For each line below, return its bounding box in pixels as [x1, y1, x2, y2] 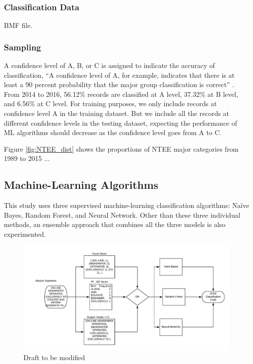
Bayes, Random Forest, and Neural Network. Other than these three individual [4, 209, 240, 220]
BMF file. [4, 20, 33, 30]
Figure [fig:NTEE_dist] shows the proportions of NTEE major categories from [4, 143, 239, 154]
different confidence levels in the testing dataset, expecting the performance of [4, 117, 237, 128]
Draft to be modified [23, 352, 85, 362]
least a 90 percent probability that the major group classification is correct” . [4, 79, 234, 90]
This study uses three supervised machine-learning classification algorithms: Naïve [4, 200, 249, 210]
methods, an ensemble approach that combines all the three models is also [4, 219, 226, 229]
